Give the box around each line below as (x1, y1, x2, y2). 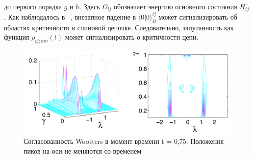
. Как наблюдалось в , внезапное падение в (4, 11, 136, 22)
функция (4, 32, 29, 42)
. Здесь (79, 1, 100, 11)
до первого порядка (4, 1, 62, 11)
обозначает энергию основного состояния (114, 1, 237, 11)
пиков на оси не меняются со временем (24, 145, 142, 156)
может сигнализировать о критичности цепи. (65, 32, 199, 42)
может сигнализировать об (158, 11, 237, 22)
